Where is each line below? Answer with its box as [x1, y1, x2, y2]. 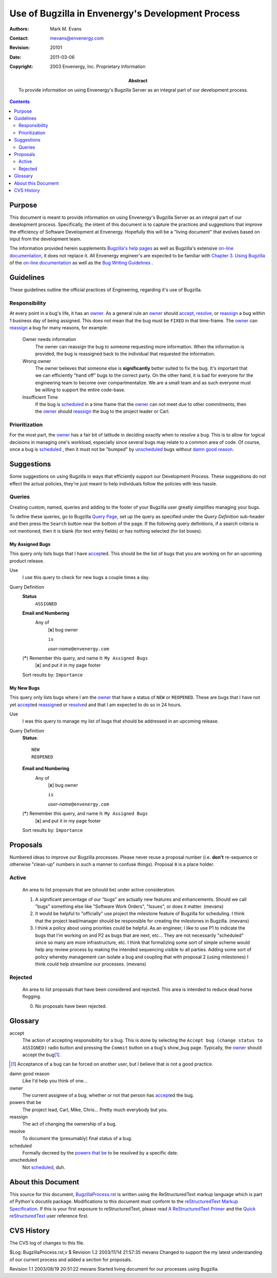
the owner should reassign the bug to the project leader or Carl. [35, 408, 170, 414]
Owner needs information [22, 336, 76, 342]
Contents [9, 98, 30, 105]
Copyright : [9, 63, 33, 69]
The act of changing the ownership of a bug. [22, 1121, 117, 1127]
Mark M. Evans [50, 26, 82, 32]
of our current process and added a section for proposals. [9, 1256, 132, 1263]
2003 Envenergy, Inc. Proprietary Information [50, 63, 146, 69]
